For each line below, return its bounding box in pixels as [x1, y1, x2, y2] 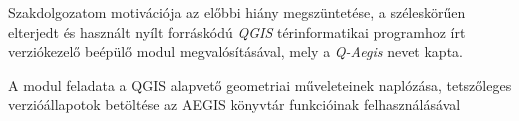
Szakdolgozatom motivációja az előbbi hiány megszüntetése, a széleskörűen [8, 2, 466, 22]
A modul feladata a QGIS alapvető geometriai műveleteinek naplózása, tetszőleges [8, 74, 512, 95]
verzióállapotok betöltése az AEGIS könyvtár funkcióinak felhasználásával [8, 94, 461, 115]
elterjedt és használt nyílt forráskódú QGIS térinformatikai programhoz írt [8, 21, 466, 42]
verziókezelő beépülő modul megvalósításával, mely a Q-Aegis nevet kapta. [8, 41, 463, 62]
